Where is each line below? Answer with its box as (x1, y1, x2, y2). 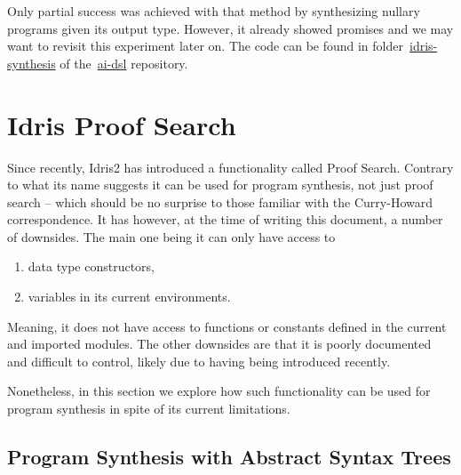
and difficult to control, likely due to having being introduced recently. (7, 351, 391, 370)
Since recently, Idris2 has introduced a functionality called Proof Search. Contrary (7, 157, 454, 176)
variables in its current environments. (28, 287, 231, 306)
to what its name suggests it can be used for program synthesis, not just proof (7, 175, 433, 194)
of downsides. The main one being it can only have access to (7, 227, 336, 246)
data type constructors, (28, 257, 155, 276)
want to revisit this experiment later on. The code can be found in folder (7, 36, 403, 55)
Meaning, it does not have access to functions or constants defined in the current (7, 317, 447, 335)
